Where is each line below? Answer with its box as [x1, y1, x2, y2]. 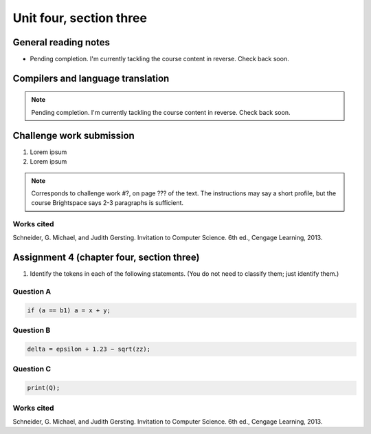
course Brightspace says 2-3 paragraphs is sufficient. [31, 199, 184, 207]
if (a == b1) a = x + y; [27, 306, 111, 314]
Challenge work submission [12, 129, 135, 141]
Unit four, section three [12, 10, 148, 25]
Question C [12, 365, 52, 374]
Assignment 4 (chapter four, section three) [12, 252, 200, 263]
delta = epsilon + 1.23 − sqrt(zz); [27, 345, 151, 354]
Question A [12, 287, 52, 296]
